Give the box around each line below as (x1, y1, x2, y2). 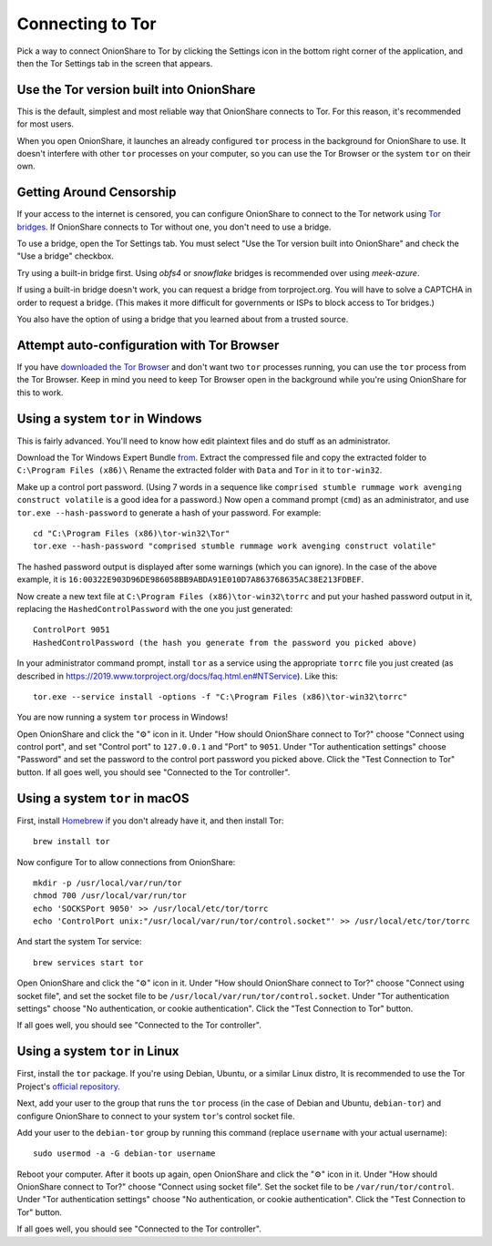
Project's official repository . (16, 1080, 120, 1092)
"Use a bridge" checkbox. (16, 250, 114, 261)
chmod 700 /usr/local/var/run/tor (33, 891, 187, 901)
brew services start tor (33, 957, 144, 967)
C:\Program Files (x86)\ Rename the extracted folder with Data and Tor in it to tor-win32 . (16, 465, 383, 475)
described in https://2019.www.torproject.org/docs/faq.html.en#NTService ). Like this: (16, 670, 339, 681)
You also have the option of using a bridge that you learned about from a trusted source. (16, 314, 349, 325)
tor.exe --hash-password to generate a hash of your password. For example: (16, 506, 322, 518)
